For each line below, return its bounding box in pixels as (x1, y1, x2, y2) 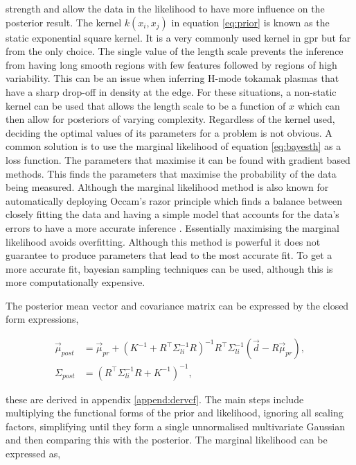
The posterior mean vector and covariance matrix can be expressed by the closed (6, 298, 349, 312)
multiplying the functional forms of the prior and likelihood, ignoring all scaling (6, 405, 344, 420)
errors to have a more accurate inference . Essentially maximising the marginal (6, 220, 339, 235)
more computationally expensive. (6, 275, 145, 289)
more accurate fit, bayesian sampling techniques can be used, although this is (6, 261, 333, 276)
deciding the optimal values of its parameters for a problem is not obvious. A (6, 125, 332, 139)
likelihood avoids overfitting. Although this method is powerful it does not (6, 234, 321, 248)
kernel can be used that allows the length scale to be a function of (6, 98, 286, 112)
